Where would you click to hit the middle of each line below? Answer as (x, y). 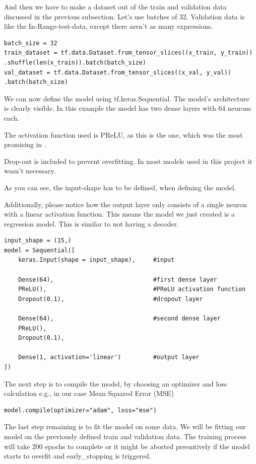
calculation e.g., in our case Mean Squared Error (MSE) (89, 393)
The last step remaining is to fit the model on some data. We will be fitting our (125, 426)
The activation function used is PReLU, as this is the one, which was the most (124, 134)
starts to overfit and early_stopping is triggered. (78, 456)
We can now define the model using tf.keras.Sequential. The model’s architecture (127, 98)
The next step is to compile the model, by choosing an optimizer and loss (116, 383)
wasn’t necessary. (30, 171)
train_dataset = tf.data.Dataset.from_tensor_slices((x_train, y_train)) (128, 53)
